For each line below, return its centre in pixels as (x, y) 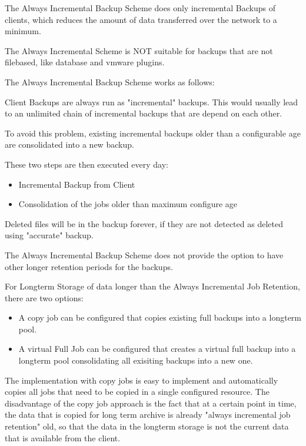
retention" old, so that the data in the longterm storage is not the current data (147, 426)
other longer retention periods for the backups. (89, 266)
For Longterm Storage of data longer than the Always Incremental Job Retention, (152, 286)
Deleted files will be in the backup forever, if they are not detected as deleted (144, 223)
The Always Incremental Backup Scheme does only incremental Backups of (140, 8)
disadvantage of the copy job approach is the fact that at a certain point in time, (151, 403)
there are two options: (44, 297)
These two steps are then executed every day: (87, 164)
